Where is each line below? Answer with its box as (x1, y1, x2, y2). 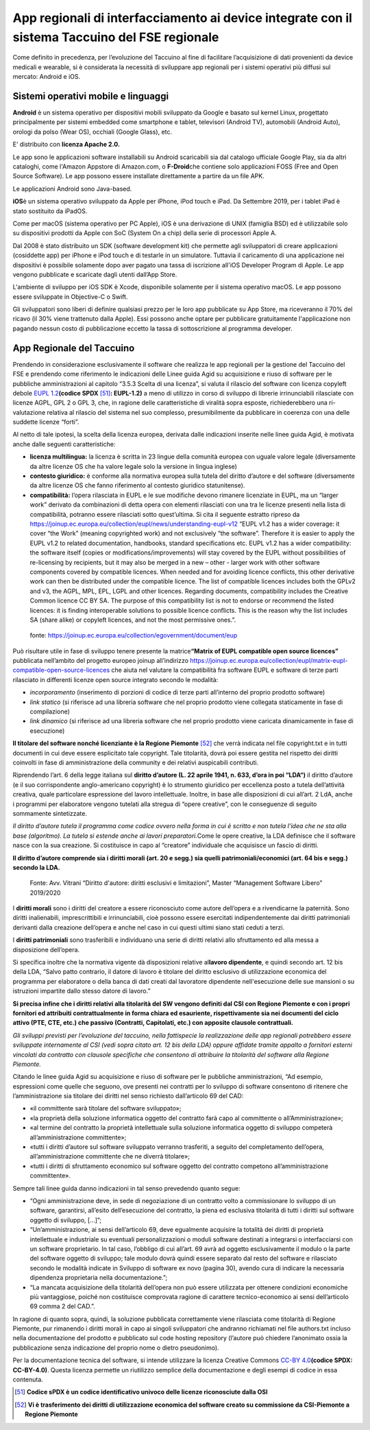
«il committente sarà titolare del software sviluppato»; (29, 1104, 182, 1113)
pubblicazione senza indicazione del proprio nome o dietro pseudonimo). (12, 1344, 219, 1352)
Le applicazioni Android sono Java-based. (12, 184, 132, 193)
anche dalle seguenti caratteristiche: (12, 439, 116, 448)
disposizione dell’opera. (12, 945, 80, 954)
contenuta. (12, 1375, 44, 1384)
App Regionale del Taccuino (12, 342, 135, 354)
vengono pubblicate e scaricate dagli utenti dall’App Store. (12, 270, 177, 278)
